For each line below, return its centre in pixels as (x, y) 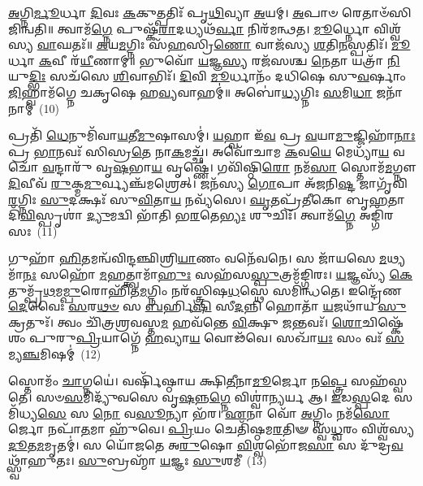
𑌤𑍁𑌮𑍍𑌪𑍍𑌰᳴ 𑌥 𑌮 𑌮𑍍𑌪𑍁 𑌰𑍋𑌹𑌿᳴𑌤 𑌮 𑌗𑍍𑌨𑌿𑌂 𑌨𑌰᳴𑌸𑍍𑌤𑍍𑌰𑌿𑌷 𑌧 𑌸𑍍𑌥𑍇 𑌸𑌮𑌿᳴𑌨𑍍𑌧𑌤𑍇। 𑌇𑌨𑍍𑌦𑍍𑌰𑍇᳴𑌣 (205, 290)
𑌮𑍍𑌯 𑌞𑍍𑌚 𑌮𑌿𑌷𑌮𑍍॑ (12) (55, 353)
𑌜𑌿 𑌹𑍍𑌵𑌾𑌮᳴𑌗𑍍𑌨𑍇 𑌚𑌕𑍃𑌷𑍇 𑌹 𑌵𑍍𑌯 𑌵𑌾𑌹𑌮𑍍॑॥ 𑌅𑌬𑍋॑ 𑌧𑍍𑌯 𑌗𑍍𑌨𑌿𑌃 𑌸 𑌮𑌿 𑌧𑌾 (190, 91)
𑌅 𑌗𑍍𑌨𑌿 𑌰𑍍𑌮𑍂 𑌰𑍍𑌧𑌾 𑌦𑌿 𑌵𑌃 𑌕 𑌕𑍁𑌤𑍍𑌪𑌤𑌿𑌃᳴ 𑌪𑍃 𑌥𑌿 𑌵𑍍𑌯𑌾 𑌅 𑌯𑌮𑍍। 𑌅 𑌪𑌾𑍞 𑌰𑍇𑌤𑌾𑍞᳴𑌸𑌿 (210, 12)
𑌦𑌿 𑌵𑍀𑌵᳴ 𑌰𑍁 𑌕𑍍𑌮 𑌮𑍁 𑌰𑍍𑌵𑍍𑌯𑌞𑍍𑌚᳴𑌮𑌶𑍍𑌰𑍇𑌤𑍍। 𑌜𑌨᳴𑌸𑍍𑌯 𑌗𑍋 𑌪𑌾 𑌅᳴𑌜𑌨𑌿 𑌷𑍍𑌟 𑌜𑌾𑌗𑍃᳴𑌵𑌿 (208, 182)
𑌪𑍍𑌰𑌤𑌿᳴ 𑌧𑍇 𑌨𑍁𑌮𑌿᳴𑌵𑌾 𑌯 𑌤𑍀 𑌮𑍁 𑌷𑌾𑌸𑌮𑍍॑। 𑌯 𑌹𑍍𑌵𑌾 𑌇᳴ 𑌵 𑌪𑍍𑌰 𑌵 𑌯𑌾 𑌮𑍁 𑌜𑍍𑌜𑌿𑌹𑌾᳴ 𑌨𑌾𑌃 (212, 135)
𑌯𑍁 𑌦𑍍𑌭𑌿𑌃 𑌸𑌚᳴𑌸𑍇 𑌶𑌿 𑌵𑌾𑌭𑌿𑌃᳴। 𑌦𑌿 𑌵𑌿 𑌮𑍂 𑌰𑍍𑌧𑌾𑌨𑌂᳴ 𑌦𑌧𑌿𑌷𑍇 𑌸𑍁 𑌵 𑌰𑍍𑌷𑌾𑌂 (207, 76)
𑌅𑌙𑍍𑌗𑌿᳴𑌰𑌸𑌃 (376, 215)
